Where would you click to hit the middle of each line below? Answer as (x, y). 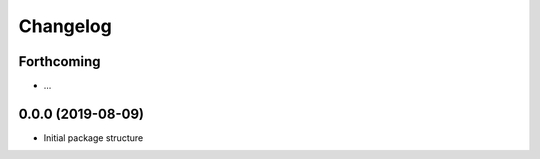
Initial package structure (93, 137)
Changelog (65, 26)
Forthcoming (59, 61)
